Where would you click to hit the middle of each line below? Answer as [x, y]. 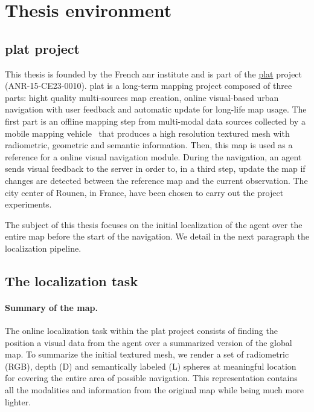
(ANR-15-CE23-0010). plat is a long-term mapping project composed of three [149, 86]
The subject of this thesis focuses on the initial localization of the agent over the [154, 224]
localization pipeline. [43, 248]
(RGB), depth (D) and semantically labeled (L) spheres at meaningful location [151, 366]
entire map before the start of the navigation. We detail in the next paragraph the [157, 236]
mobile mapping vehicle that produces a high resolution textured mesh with [147, 133]
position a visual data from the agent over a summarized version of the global [149, 342]
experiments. [28, 204]
